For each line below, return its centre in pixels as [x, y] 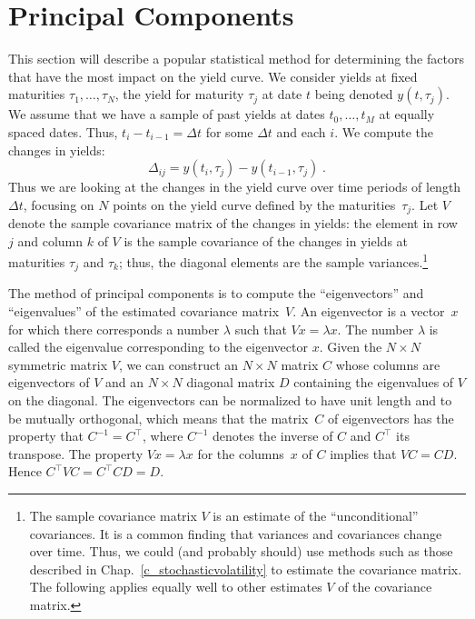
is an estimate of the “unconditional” [316, 515]
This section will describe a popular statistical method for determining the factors [236, 59]
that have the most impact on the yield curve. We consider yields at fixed [213, 76]
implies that [363, 453]
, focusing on [59, 204]
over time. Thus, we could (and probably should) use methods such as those [241, 551]
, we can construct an [178, 364]
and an [125, 382]
